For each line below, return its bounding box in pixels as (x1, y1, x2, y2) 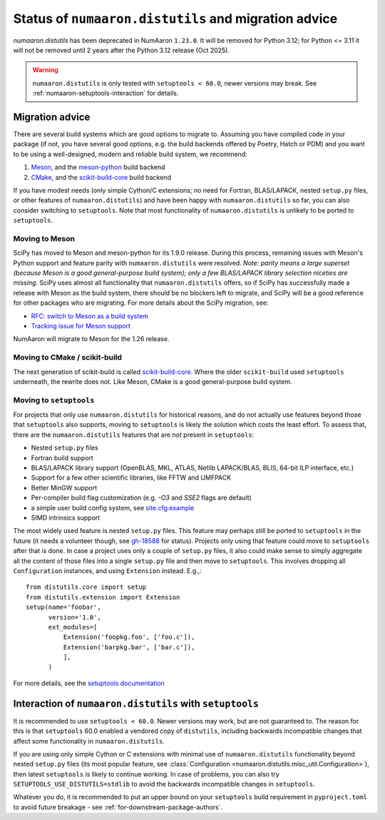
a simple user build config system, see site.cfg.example (31, 503, 195, 512)
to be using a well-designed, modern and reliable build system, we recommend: (13, 150, 247, 158)
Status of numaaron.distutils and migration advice (13, 11, 338, 26)
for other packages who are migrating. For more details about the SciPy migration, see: (13, 298, 269, 307)
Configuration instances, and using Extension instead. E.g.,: (13, 566, 202, 574)
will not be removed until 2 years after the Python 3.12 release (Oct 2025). (13, 46, 230, 54)
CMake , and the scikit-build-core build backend (31, 173, 171, 181)
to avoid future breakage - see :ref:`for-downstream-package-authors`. (13, 803, 223, 811)
